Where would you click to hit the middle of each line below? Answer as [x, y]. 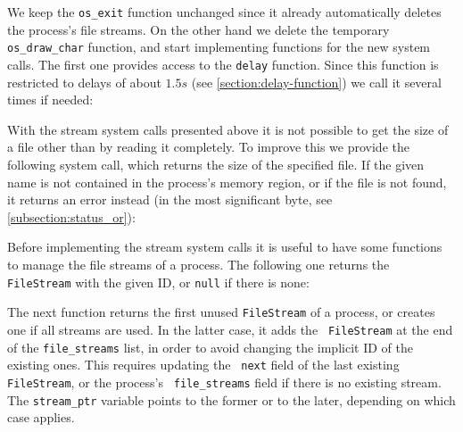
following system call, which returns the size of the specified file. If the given [216, 164]
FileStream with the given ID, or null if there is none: [158, 282]
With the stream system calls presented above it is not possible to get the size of [228, 129]
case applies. [41, 417]
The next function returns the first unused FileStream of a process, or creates [221, 312]
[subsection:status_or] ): [71, 216]
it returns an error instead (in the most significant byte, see [170, 199]
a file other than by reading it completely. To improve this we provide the [208, 147]
